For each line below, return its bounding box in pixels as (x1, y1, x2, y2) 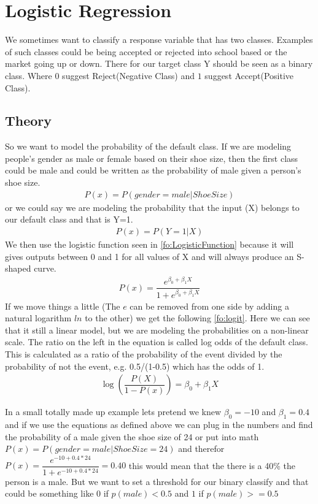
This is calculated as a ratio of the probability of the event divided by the (5, 347, 282, 360)
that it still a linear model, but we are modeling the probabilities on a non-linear (5, 323, 309, 336)
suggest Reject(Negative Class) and (62, 69, 195, 82)
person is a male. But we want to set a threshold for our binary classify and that (5, 475, 309, 487)
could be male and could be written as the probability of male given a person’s (5, 164, 301, 177)
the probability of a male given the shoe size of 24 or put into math (5, 430, 259, 443)
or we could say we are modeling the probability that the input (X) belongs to (5, 200, 300, 213)
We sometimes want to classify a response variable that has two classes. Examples (5, 33, 313, 46)
